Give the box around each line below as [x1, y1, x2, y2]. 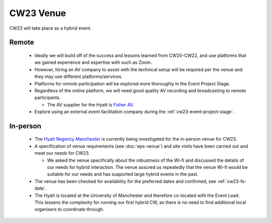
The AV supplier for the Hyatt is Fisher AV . [47, 101, 134, 107]
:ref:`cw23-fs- [217, 178, 247, 184]
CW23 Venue [9, 8, 66, 19]
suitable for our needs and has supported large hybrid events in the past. [47, 171, 198, 177]
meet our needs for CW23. [34, 150, 90, 156]
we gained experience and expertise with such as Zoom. [34, 59, 152, 65]
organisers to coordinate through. [34, 206, 104, 212]
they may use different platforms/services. [34, 73, 123, 80]
